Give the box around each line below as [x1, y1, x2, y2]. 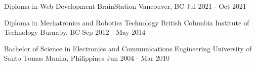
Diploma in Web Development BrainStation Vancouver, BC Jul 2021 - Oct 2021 [4, 1, 246, 11]
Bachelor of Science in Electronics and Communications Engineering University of [4, 43, 252, 53]
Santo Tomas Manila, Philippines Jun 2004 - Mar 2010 [4, 53, 170, 63]
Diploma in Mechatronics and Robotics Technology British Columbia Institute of [4, 17, 250, 27]
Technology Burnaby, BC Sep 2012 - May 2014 [4, 27, 146, 37]
